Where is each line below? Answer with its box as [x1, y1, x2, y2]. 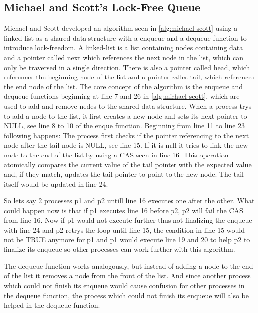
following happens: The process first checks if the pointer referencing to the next [4, 130, 249, 140]
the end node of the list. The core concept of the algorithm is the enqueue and [4, 81, 243, 91]
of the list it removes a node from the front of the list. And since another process [4, 270, 251, 281]
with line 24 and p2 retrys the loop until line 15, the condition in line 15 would [4, 225, 245, 235]
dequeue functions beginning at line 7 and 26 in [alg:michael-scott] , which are [4, 91, 240, 101]
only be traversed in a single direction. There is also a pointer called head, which [4, 62, 250, 72]
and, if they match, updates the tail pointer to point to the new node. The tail [4, 169, 244, 179]
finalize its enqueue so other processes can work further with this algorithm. [4, 244, 235, 254]
